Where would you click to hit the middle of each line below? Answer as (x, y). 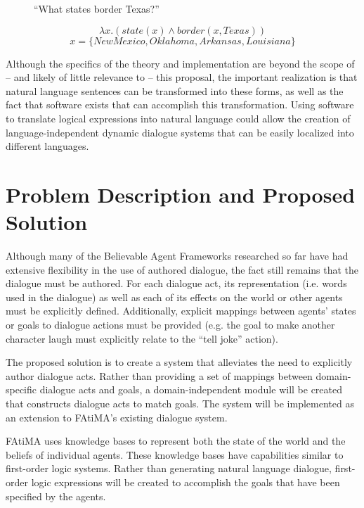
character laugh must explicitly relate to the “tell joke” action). (142, 338)
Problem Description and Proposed (181, 194)
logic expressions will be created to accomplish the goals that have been (186, 482)
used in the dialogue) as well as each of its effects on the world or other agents (174, 297)
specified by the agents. (56, 496)
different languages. (47, 146)
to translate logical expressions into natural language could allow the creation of (178, 118)
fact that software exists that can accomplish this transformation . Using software (180, 104)
